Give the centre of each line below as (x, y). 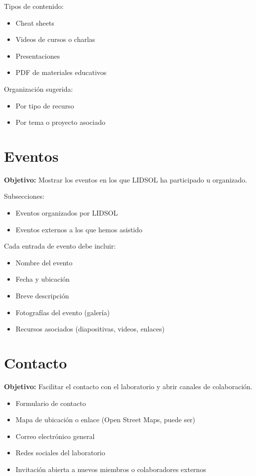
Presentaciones (38, 55)
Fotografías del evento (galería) (63, 312)
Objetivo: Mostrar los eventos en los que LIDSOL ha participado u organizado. (126, 179)
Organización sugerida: (39, 89)
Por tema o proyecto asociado (60, 122)
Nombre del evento (44, 262)
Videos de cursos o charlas (55, 39)
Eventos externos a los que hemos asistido (79, 229)
